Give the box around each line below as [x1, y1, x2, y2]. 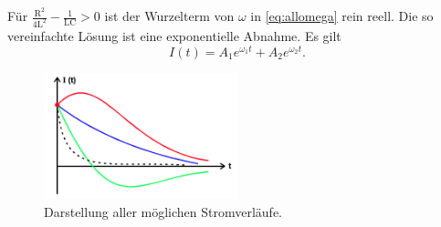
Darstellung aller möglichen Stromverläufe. [44, 201, 283, 221]
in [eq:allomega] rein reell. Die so [250, 6, 434, 26]
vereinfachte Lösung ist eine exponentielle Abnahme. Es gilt [7, 26, 341, 45]
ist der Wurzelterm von [104, 6, 235, 26]
